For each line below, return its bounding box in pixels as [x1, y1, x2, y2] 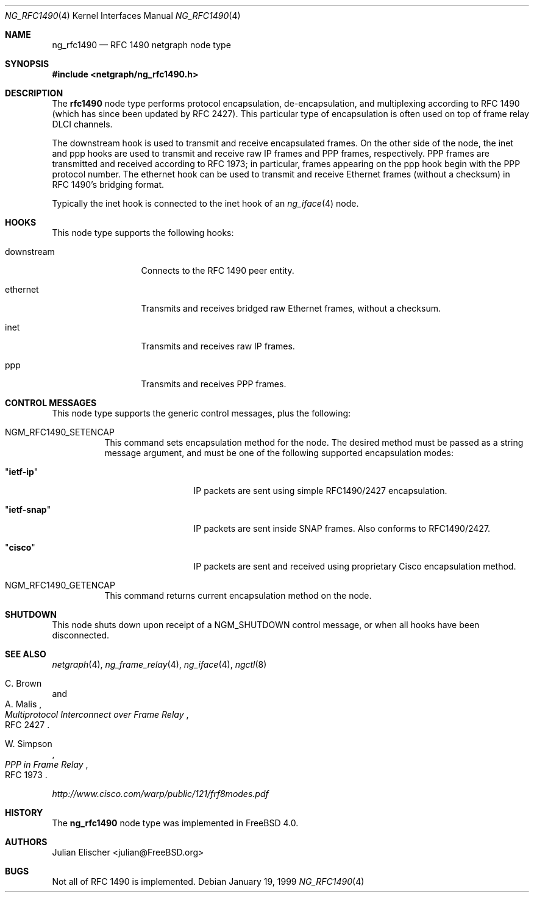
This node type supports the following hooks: [52, 227, 234, 238]
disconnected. [52, 630, 110, 640]
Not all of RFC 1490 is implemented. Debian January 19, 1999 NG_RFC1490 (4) [52, 876, 365, 887]
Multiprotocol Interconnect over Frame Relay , [5, 709, 189, 720]
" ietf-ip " [5, 466, 38, 477]
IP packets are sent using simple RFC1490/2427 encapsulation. [193, 485, 447, 496]
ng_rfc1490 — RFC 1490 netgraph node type [52, 40, 231, 50]
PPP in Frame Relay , [5, 759, 88, 770]
